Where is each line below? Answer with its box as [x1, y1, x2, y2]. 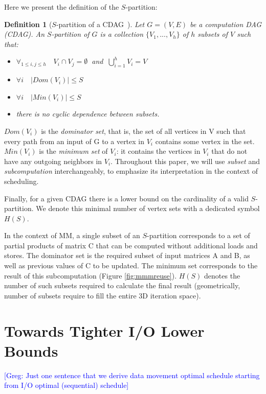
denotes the [204, 270, 240, 281]
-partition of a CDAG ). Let [56, 18, 145, 29]
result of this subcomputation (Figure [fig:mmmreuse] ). [4, 270, 177, 281]
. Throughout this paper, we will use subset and [110, 155, 260, 166]
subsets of [197, 29, 228, 39]
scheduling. [4, 175, 39, 186]
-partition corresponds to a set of [147, 230, 250, 241]
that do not [211, 146, 248, 156]
